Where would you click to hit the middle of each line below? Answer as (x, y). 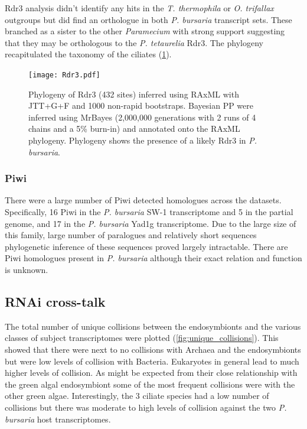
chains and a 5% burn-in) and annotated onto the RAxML (134, 129)
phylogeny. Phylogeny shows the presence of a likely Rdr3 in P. (143, 140)
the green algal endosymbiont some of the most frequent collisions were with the (150, 384)
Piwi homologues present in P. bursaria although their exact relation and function (153, 258)
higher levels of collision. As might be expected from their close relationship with (151, 373)
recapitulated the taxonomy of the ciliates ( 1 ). (88, 54)
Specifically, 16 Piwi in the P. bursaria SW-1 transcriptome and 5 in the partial (149, 212)
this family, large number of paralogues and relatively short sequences (131, 235)
